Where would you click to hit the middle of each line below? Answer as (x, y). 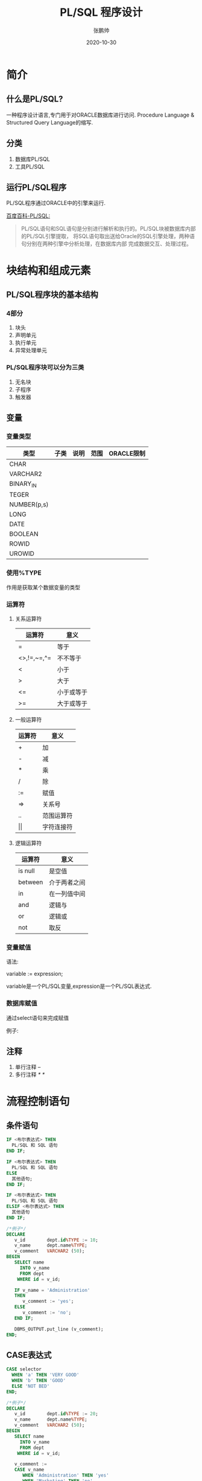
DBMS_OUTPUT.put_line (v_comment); (59, 1329)
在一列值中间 (67, 894)
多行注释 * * (30, 1075)
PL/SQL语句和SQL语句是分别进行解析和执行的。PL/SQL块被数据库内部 (108, 229)
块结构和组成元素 (49, 270)
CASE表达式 (29, 1355)
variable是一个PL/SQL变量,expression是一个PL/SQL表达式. (79, 986)
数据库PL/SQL (32, 159)
